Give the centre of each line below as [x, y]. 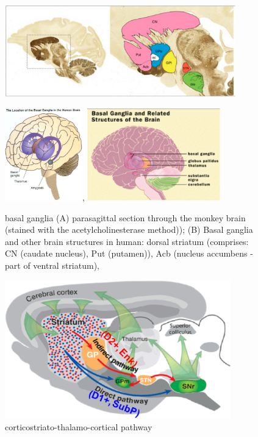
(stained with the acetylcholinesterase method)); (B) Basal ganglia [129, 229]
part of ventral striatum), [52, 265]
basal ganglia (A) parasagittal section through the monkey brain [125, 217]
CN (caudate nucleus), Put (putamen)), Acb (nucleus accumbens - [129, 253]
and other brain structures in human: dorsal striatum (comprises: [127, 241]
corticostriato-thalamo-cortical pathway [79, 426]
